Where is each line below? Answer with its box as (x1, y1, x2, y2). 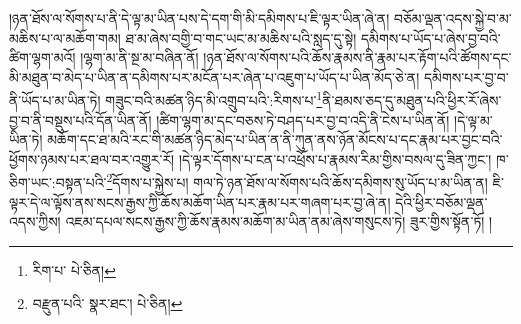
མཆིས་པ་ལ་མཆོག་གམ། (9, 27, 121, 48)
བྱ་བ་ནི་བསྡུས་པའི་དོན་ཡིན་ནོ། (9, 109, 152, 130)
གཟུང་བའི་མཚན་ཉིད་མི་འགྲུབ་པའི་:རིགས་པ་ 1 (105, 87, 323, 111)
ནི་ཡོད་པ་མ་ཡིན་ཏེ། (9, 90, 101, 111)
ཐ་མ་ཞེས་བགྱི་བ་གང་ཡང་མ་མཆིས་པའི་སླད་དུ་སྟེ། (125, 27, 357, 48)
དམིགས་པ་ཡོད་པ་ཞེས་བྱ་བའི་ (360, 27, 501, 48)
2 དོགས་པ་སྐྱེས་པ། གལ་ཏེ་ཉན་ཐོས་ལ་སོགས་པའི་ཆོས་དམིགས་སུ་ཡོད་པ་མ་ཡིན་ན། (106, 169, 488, 193)
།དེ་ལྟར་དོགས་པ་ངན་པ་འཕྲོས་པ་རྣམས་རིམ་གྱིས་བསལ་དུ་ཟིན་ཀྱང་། (178, 148, 492, 169)
